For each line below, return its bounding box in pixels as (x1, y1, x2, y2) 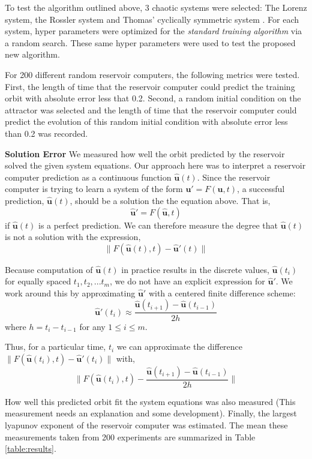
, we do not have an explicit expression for (109, 275, 265, 287)
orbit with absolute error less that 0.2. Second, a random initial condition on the (5, 92, 301, 104)
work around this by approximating (5, 286, 136, 299)
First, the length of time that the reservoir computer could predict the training (5, 80, 295, 92)
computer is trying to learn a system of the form (5, 182, 183, 195)
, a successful (237, 182, 285, 195)
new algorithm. (5, 48, 60, 61)
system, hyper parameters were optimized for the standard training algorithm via (5, 25, 302, 37)
